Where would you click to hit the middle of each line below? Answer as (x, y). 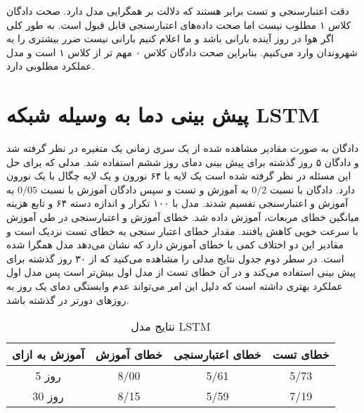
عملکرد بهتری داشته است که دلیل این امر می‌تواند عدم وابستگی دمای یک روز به (175, 286)
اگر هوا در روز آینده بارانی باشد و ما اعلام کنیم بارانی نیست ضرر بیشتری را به (170, 38)
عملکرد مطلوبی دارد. (51, 66)
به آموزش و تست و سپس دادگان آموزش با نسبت (144, 189)
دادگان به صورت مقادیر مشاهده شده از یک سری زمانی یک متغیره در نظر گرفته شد (183, 148)
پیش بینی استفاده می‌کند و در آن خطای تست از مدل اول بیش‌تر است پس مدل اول (181, 272)
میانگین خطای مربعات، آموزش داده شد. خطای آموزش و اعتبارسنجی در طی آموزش (183, 217)
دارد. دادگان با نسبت (312, 189)
